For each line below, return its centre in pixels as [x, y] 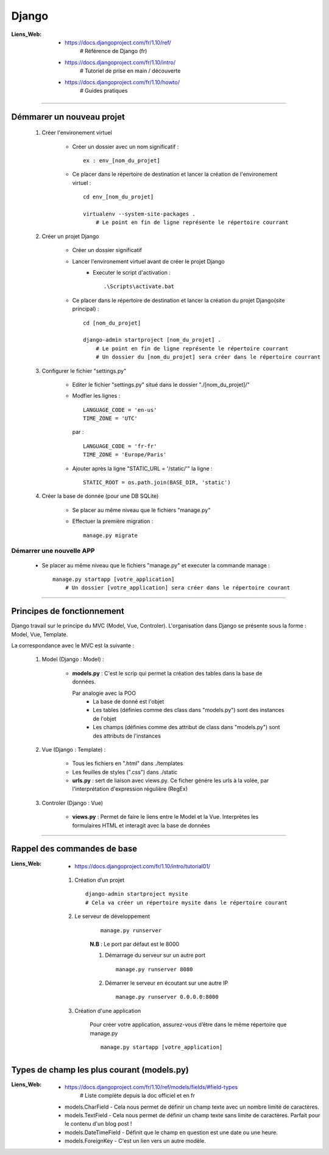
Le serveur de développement [112, 916]
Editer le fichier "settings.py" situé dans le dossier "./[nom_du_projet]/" [161, 384]
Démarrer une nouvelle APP [53, 551]
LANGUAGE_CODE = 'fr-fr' [120, 446]
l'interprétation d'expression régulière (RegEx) [130, 789]
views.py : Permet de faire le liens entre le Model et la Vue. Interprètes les [165, 817]
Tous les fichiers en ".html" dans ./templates [128, 763]
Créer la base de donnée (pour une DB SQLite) [100, 496]
